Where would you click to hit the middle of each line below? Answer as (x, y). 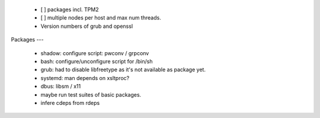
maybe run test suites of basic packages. (91, 94)
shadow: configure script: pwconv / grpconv (95, 53)
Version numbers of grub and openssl (87, 26)
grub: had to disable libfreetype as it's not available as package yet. (123, 70)
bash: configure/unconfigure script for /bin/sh (97, 61)
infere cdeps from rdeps (70, 103)
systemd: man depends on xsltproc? (85, 78)
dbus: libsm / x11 (61, 87)
